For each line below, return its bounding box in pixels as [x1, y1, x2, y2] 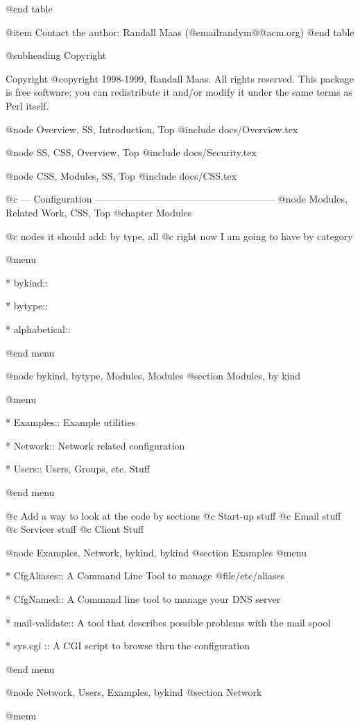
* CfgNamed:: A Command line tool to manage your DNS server [6, 592, 281, 606]
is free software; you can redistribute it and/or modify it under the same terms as [6, 85, 352, 99]
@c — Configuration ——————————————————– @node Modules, [6, 191, 348, 206]
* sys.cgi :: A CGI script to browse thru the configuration [6, 638, 250, 653]
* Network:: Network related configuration [6, 438, 185, 452]
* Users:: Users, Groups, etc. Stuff [6, 461, 150, 476]
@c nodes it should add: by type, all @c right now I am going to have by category [6, 228, 353, 243]
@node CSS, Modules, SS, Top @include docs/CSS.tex [6, 168, 237, 182]
